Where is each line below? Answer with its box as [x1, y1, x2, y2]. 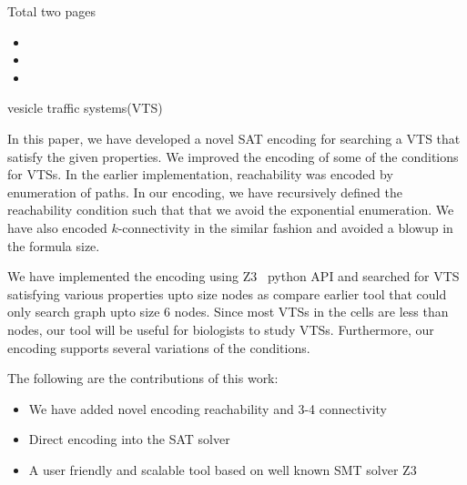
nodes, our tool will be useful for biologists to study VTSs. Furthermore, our [7, 319, 434, 338]
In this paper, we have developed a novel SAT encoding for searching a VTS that [7, 128, 461, 147]
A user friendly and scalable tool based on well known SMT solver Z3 [28, 460, 417, 479]
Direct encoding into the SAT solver [28, 429, 230, 449]
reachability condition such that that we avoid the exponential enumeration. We [7, 200, 454, 219]
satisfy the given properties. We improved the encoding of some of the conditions [7, 147, 459, 166]
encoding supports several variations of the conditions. [7, 338, 310, 357]
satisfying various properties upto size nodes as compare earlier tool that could [7, 284, 447, 303]
